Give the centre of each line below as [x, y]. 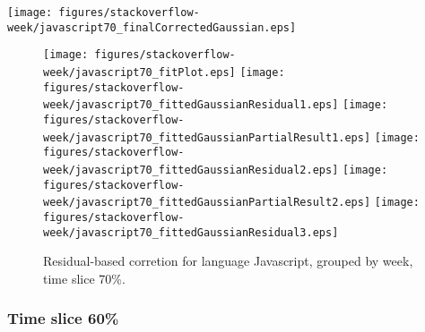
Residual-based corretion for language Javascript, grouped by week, [228, 261]
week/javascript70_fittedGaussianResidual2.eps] [191, 170]
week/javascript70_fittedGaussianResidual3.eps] [191, 232]
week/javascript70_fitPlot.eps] [139, 72]
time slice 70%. [84, 278]
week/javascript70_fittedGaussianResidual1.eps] [191, 105]
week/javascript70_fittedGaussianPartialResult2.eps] [207, 203]
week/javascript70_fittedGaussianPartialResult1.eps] [207, 137]
